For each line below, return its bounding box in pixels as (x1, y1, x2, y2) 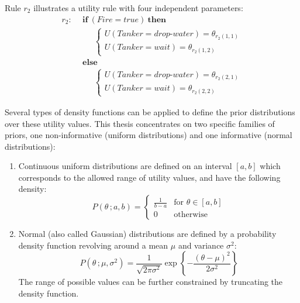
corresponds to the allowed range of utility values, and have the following (18, 171, 281, 183)
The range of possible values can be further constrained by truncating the (18, 276, 283, 288)
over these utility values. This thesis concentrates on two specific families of (5, 117, 275, 129)
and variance (178, 239, 224, 251)
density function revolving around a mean (18, 239, 168, 251)
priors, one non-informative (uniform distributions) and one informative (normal (5, 129, 292, 141)
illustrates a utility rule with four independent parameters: (33, 2, 243, 13)
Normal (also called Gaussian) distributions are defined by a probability (18, 228, 277, 240)
